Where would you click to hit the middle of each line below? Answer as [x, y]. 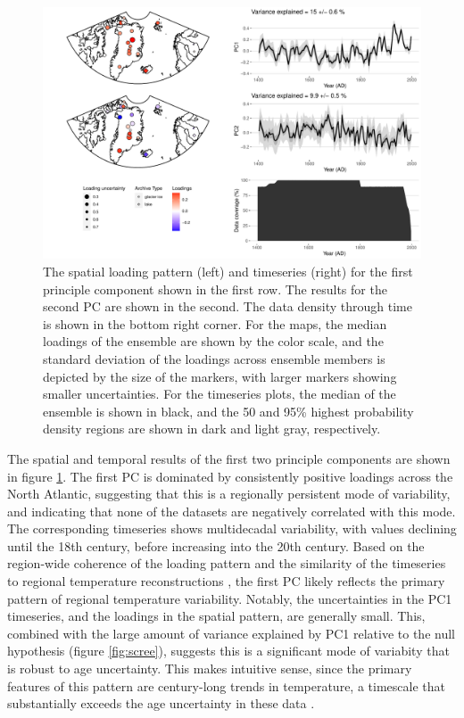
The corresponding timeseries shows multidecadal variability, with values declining [232, 528]
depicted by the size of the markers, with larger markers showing [220, 376]
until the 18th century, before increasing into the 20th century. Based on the [216, 545]
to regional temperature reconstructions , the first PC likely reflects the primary [226, 581]
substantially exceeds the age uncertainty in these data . [161, 703]
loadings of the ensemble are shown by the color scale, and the [213, 341]
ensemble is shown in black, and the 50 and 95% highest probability [228, 411]
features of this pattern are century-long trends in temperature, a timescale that [226, 685]
